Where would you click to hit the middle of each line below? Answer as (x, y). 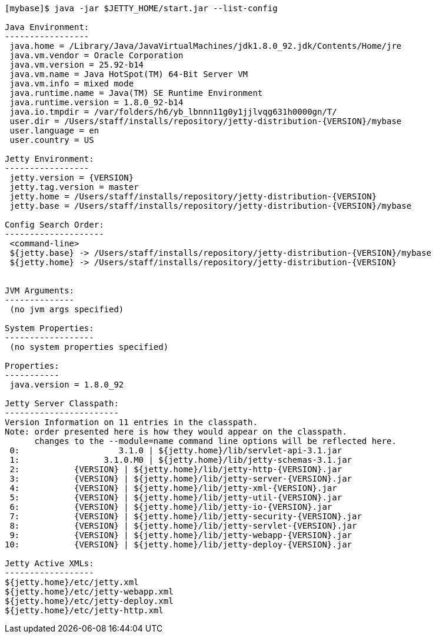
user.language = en (54, 131)
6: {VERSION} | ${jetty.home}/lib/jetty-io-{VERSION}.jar (171, 507)
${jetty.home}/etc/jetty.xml (72, 582)
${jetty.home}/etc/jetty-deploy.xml (89, 601)
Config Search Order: (54, 225)
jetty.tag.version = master (74, 187)
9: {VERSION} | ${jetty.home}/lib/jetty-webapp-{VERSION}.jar (181, 535)
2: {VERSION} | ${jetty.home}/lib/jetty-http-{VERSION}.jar (176, 469)
